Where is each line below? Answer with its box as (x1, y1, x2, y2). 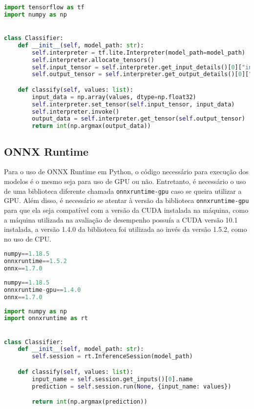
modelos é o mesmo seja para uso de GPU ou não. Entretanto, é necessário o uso (4, 176, 246, 186)
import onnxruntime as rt (4, 315, 88, 322)
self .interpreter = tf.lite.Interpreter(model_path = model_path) (32, 49, 246, 56)
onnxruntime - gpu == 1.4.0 (4, 286, 81, 293)
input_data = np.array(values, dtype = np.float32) (32, 93, 196, 101)
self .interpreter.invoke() (32, 108, 120, 115)
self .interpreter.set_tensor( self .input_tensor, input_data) (32, 101, 235, 108)
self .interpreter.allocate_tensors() (32, 56, 154, 63)
